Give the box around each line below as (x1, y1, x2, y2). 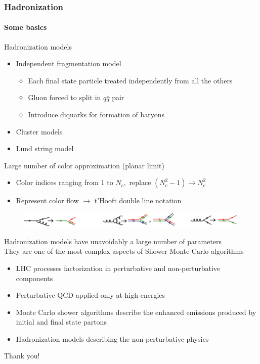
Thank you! (4, 350, 40, 361)
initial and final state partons (16, 316, 107, 327)
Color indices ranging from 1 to (16, 177, 113, 188)
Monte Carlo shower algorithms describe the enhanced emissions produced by (16, 306, 256, 317)
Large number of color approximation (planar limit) (4, 160, 164, 170)
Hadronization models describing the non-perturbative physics (16, 333, 209, 344)
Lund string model (16, 143, 74, 154)
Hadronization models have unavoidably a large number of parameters (4, 236, 222, 246)
